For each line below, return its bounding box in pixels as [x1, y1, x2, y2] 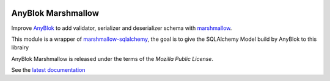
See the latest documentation [11, 66, 86, 74]
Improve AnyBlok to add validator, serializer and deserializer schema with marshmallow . [11, 24, 232, 32]
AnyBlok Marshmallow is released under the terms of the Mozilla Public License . [11, 55, 214, 62]
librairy [11, 44, 29, 51]
